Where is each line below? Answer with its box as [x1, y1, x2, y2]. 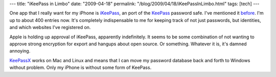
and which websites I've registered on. [9, 24, 91, 31]
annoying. [9, 48, 31, 54]
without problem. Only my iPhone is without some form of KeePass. [9, 64, 152, 71]
